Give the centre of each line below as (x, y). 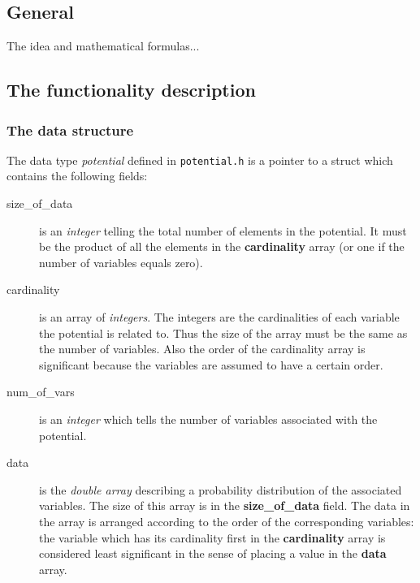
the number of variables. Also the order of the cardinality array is (202, 349)
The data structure (70, 130)
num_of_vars (41, 392)
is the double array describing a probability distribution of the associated (221, 489)
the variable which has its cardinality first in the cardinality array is (212, 537)
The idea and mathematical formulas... (103, 46)
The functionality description (131, 90)
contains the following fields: (77, 176)
